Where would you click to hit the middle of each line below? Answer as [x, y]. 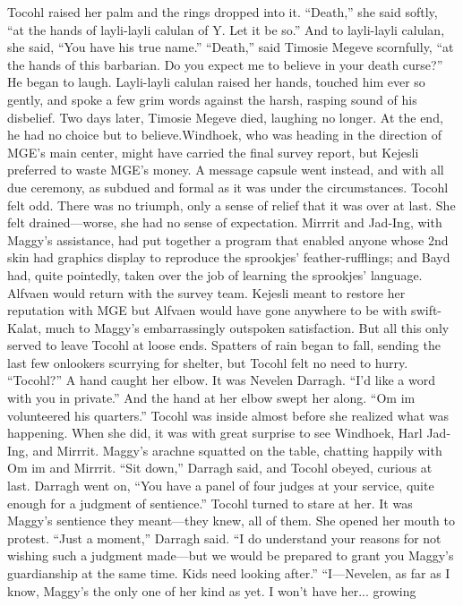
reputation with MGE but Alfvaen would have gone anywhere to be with [207, 310]
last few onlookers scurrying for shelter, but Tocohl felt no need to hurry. [208, 362]
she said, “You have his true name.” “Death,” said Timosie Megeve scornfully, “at [231, 47]
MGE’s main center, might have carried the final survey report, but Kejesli [213, 152]
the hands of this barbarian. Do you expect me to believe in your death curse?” [225, 64]
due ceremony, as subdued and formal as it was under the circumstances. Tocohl [228, 187]
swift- [427, 310]
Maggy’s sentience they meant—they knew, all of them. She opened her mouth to [231, 521]
